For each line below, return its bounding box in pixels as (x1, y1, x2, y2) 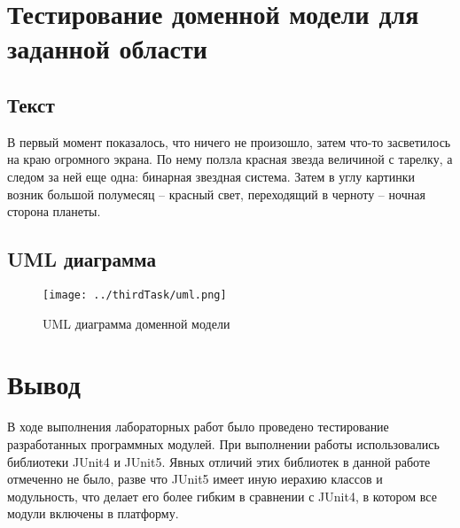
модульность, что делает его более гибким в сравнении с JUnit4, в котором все (7, 486, 437, 505)
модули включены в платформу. (7, 504, 179, 523)
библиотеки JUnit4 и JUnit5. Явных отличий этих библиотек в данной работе (7, 452, 431, 470)
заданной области (7, 30, 207, 66)
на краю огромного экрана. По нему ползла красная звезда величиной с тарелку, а (7, 150, 453, 168)
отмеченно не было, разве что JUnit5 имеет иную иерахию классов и (7, 470, 383, 488)
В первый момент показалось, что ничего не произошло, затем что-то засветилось (7, 132, 451, 151)
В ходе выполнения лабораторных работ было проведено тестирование (7, 417, 389, 436)
